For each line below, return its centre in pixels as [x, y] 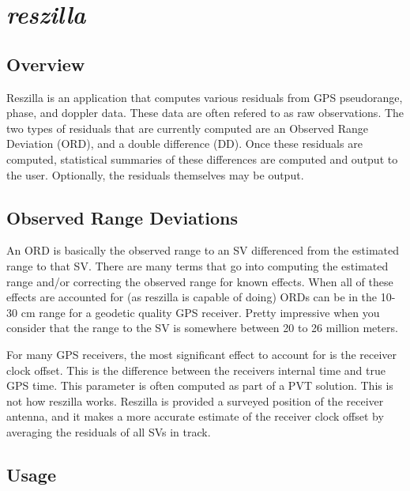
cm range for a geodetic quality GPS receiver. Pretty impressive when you [200, 312]
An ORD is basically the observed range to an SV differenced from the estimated [203, 250]
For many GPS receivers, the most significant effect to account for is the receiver [202, 354]
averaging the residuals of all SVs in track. [109, 431]
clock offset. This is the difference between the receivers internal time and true [196, 370]
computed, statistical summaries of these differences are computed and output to [202, 159]
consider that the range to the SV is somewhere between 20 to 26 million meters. [202, 328]
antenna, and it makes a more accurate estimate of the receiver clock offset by [195, 416]
